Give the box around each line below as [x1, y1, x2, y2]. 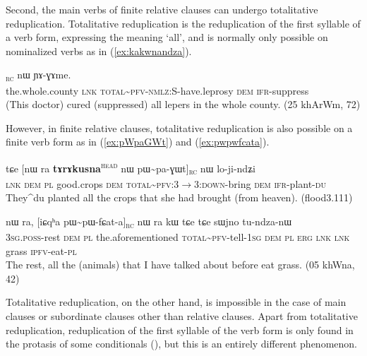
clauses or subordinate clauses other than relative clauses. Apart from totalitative [6, 308, 358, 323]
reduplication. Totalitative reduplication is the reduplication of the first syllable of [6, 16, 361, 30]
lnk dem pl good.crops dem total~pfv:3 [6, 176, 179, 191]
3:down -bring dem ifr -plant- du [194, 176, 326, 191]
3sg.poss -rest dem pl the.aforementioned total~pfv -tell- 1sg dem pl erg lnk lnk [6, 229, 350, 244]
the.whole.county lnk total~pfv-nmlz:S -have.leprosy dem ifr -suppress [6, 83, 309, 97]
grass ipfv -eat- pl [6, 243, 77, 258]
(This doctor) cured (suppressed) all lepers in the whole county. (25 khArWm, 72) [6, 97, 361, 112]
